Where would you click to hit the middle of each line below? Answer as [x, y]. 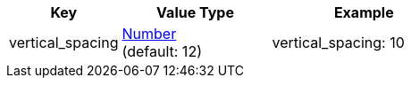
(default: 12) [162, 51]
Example [364, 12]
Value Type [195, 12]
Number [149, 34]
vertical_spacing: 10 [338, 42]
